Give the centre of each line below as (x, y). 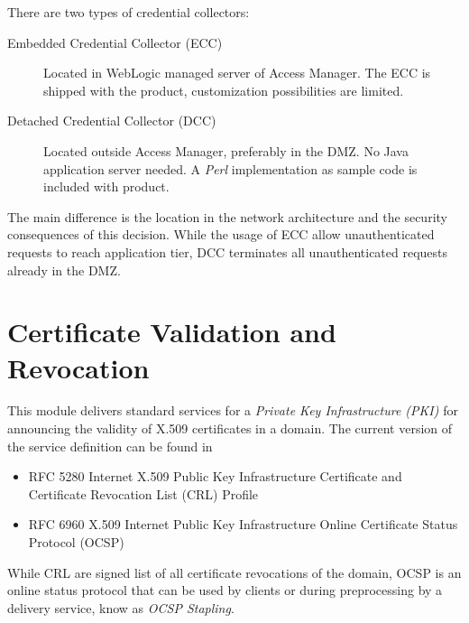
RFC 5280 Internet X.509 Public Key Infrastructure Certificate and (215, 476)
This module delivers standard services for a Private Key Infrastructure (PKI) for (233, 410)
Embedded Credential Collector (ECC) (115, 42)
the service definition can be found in (110, 446)
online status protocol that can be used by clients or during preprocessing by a (225, 590)
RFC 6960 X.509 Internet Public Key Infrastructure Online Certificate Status (243, 524)
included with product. (106, 186)
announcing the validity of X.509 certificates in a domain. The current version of (230, 428)
